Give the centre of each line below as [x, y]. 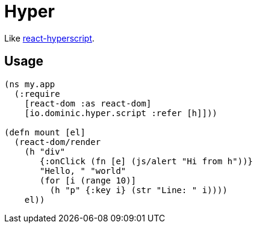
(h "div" [45, 151]
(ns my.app [30, 84]
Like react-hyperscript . [50, 38]
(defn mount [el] [45, 132]
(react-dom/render [57, 142]
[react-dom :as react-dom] [88, 103]
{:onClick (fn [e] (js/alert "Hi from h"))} [147, 161]
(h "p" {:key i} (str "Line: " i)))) [138, 190]
